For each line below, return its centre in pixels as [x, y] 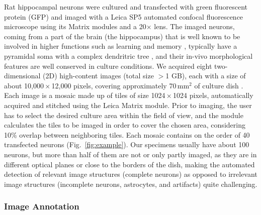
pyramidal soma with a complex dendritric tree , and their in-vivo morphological [128, 56]
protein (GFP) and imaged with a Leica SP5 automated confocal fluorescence [124, 16]
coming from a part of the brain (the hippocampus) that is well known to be [122, 36]
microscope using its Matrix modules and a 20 [75, 26]
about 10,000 [24, 85]
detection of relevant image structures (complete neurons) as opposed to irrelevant [131, 174]
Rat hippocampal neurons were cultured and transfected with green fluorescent [126, 7]
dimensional [22, 76]
